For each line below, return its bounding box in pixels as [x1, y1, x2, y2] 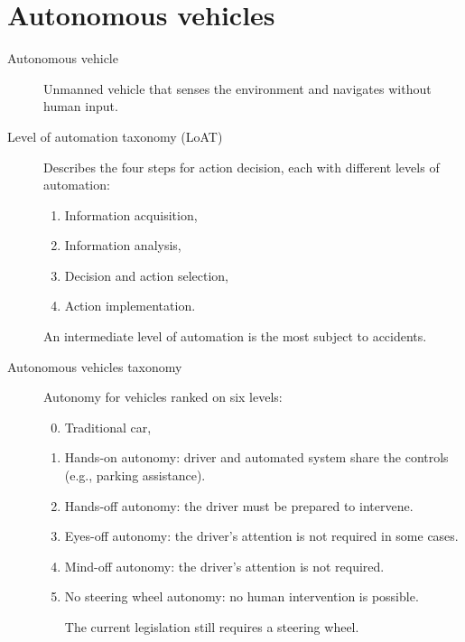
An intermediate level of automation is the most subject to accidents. [43, 327, 427, 346]
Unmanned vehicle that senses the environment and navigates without [43, 79, 432, 98]
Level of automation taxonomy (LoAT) [7, 126, 223, 145]
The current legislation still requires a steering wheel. [64, 618, 359, 636]
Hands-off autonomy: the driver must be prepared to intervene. [64, 496, 414, 515]
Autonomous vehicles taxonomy [7, 357, 182, 376]
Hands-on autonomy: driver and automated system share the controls [64, 448, 449, 467]
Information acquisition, [64, 205, 198, 224]
